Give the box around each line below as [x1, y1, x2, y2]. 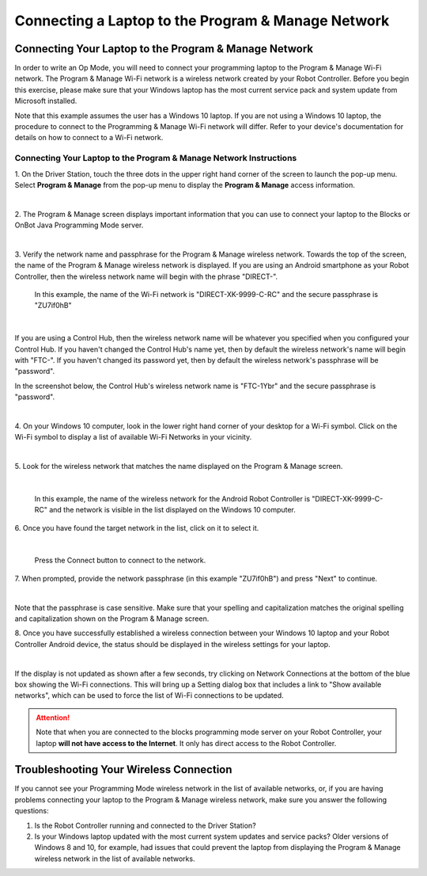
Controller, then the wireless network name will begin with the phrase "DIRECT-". [14, 272, 278, 281]
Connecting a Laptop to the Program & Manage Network [14, 12, 390, 29]
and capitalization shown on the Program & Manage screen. [14, 614, 210, 623]
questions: [14, 806, 49, 816]
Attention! [36, 713, 70, 722]
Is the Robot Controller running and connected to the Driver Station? [34, 821, 256, 830]
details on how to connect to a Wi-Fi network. [14, 133, 164, 143]
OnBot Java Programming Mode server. [14, 220, 144, 230]
